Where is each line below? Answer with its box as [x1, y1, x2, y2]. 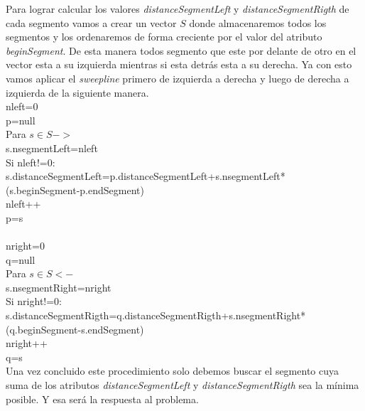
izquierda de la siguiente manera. [6, 85, 149, 100]
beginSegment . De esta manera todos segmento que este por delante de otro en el [6, 43, 356, 58]
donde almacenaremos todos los [189, 15, 327, 30]
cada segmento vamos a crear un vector [6, 15, 177, 30]
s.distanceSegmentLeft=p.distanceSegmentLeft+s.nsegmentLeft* [6, 169, 285, 183]
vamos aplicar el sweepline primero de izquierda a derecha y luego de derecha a [6, 70, 349, 85]
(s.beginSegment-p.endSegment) [6, 182, 144, 197]
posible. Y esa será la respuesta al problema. [6, 391, 199, 406]
